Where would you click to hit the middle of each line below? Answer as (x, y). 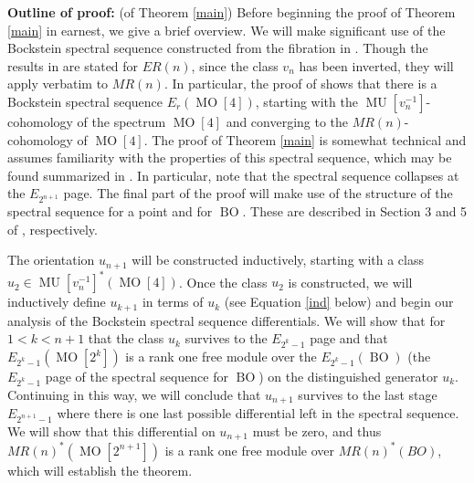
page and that (349, 338)
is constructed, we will (350, 282)
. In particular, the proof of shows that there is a (300, 84)
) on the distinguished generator (348, 377)
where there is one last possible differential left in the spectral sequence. (258, 413)
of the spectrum (121, 121)
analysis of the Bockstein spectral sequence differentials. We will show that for (226, 320)
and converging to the (287, 121)
